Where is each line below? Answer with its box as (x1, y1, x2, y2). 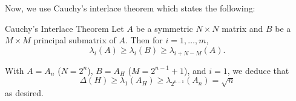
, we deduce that (227, 64, 289, 76)
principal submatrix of (33, 34, 116, 46)
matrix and (222, 22, 263, 34)
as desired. (5, 86, 44, 99)
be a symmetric (136, 22, 193, 34)
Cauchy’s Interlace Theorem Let (5, 22, 124, 34)
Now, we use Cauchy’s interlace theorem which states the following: (5, 2, 255, 14)
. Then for (125, 34, 163, 46)
